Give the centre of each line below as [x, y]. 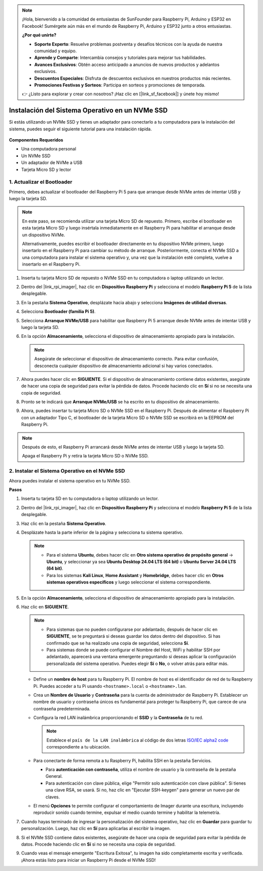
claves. [53, 797]
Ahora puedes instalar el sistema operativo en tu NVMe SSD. [70, 480]
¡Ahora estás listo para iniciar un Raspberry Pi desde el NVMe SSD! [88, 860]
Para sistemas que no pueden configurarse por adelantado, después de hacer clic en [132, 629]
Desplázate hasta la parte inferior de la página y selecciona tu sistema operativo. [102, 532]
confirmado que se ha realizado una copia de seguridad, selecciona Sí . [118, 643]
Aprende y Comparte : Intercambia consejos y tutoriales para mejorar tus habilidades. [120, 58]
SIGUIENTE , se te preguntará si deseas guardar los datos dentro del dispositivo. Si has [133, 636]
